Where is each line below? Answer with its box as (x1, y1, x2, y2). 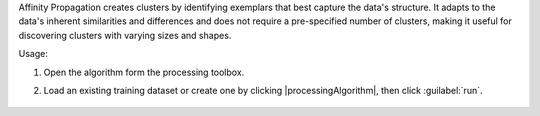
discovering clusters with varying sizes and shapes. (18, 29, 232, 41)
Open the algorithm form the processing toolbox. (43, 66, 245, 78)
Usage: (18, 48, 49, 60)
